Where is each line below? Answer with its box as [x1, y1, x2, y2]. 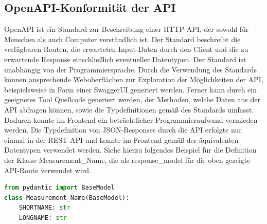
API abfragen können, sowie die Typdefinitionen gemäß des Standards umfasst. [4, 104, 254, 115]
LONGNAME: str [19, 214, 67, 221]
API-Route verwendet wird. [4, 164, 91, 175]
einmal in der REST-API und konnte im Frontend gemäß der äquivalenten [4, 134, 239, 145]
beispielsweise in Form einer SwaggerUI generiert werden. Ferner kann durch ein [4, 84, 257, 95]
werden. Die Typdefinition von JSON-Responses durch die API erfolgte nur [4, 124, 242, 135]
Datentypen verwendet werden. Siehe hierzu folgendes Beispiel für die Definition [4, 144, 257, 155]
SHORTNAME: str [19, 204, 70, 212]
